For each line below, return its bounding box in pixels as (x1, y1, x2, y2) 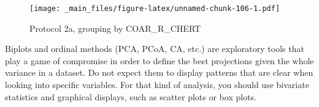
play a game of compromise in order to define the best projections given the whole (5, 54, 314, 67)
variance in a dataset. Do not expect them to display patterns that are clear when (5, 66, 313, 79)
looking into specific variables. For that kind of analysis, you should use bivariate (5, 78, 309, 91)
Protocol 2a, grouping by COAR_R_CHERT (29, 21, 201, 34)
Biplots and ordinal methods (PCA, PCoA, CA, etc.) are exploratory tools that (5, 42, 304, 55)
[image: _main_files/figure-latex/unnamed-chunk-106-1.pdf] (29, 4, 280, 13)
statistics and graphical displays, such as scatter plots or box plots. (5, 90, 256, 103)
